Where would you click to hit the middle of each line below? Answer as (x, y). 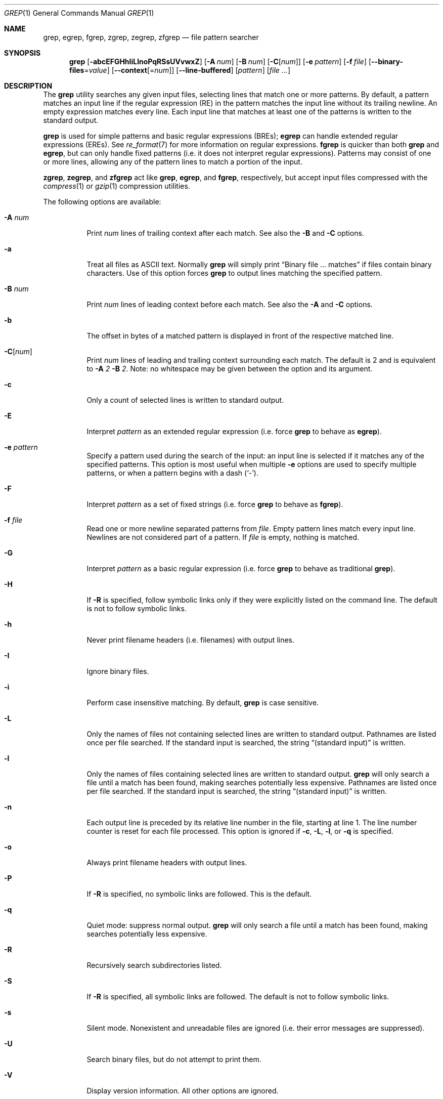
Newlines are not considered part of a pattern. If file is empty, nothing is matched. (223, 537)
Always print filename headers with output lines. (167, 862)
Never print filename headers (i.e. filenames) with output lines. (191, 640)
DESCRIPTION (28, 86)
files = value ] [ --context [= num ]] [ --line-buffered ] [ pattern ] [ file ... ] (180, 70)
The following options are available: (102, 202)
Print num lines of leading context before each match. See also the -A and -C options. (230, 304)
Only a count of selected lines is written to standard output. (185, 400)
